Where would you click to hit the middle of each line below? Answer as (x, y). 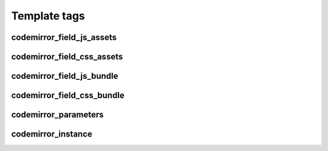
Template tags (48, 16)
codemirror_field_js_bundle (65, 76)
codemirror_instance (52, 134)
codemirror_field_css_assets (67, 57)
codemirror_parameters (57, 115)
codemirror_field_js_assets (64, 37)
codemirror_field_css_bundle (68, 96)
